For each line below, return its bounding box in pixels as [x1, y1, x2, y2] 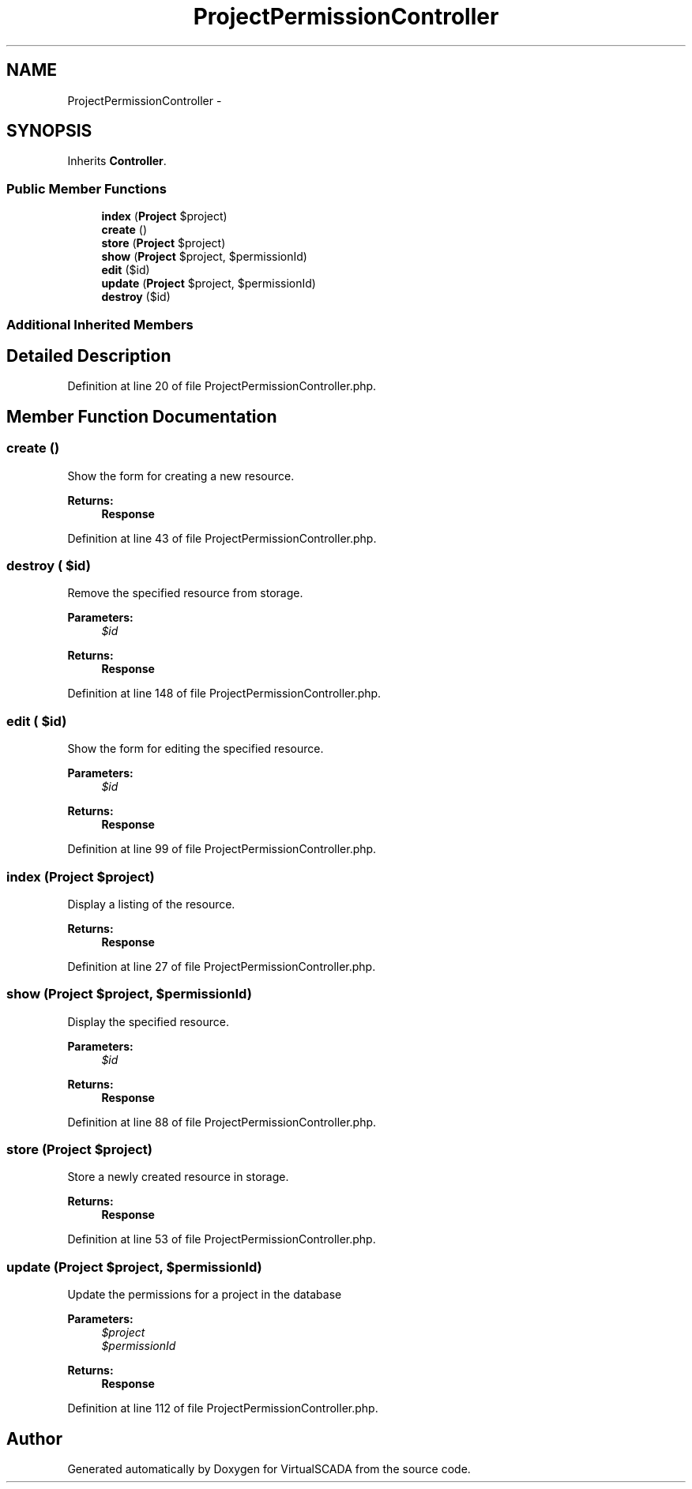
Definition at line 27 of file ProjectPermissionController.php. [67, 959, 376, 973]
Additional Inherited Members [6, 316, 194, 333]
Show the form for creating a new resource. [67, 468, 295, 483]
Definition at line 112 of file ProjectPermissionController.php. [67, 1401, 378, 1416]
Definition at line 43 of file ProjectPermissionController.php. [67, 531, 377, 545]
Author [6, 1428, 62, 1449]
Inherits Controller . [67, 154, 167, 168]
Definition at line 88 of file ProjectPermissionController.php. [67, 1115, 377, 1129]
